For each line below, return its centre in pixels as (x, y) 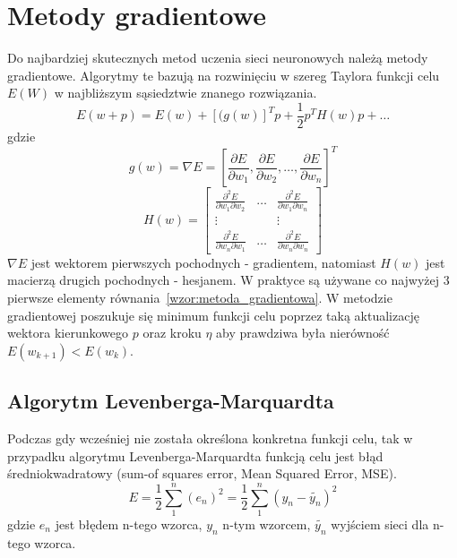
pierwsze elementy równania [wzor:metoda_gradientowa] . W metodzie (200, 297)
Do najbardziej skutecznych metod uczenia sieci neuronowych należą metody (218, 58)
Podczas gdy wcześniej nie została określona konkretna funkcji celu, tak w (210, 438)
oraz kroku (172, 333)
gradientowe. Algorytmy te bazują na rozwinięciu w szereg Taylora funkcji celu (224, 75)
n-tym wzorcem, (267, 524)
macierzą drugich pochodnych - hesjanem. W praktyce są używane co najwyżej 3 (228, 280)
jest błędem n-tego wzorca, (129, 524)
